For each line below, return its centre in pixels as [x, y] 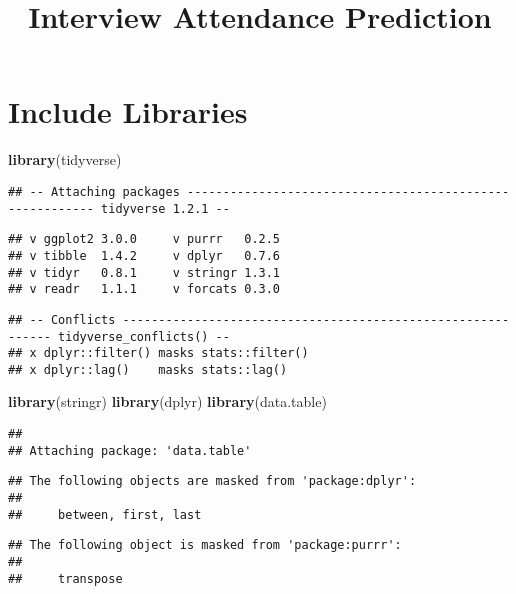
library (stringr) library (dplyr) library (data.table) [167, 401]
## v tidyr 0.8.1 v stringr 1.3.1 [144, 272]
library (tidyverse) [65, 159]
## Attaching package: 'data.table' [130, 450]
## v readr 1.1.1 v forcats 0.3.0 [144, 289]
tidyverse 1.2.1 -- [165, 208]
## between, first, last [105, 514]
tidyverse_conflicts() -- [144, 336]
